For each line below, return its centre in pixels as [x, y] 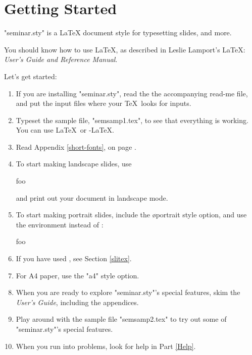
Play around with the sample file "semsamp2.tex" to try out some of [121, 319]
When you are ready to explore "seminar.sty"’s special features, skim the [128, 292]
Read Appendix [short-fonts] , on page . [76, 146]
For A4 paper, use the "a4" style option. [78, 275]
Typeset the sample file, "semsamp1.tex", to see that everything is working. [132, 120]
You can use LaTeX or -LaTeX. [65, 130]
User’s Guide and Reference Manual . [61, 59]
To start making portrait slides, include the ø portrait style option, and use [131, 215]
